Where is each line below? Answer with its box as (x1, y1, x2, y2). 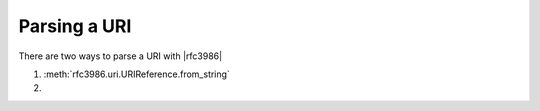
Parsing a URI (18, 15, 132, 37)
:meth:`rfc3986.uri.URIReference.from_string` (43, 68, 230, 80)
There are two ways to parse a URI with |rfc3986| (18, 50, 223, 62)
